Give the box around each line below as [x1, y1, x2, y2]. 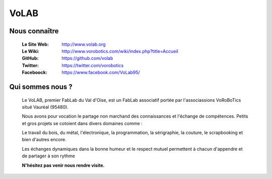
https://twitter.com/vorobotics [61, 62, 124, 68]
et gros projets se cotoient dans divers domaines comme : [22, 120, 143, 126]
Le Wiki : [22, 48, 40, 54]
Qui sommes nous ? [9, 82, 73, 91]
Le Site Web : [22, 41, 49, 47]
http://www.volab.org [61, 41, 106, 47]
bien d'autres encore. [22, 137, 66, 143]
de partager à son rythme [22, 153, 75, 159]
